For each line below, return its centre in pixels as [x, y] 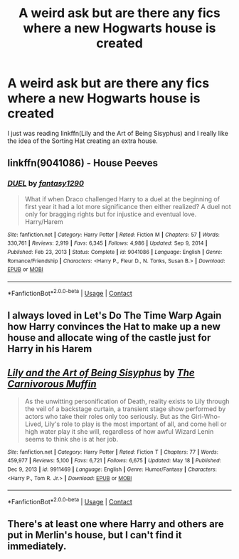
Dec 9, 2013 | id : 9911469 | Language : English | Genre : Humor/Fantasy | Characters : [112, 470]
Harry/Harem [44, 221]
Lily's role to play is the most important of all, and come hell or [136, 424]
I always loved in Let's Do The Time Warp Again [115, 315]
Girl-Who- [206, 416]
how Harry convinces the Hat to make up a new [114, 326]
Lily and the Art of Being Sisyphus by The [101, 373]
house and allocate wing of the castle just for [109, 337]
